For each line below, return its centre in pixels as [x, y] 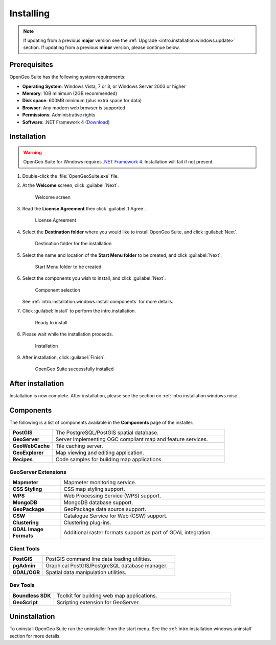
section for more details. [35, 636]
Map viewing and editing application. [100, 452]
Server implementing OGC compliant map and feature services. [132, 439]
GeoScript [25, 602]
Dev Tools [22, 585]
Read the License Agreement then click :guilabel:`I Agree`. [84, 208]
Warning [32, 152]
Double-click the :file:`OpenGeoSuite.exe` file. [71, 176]
